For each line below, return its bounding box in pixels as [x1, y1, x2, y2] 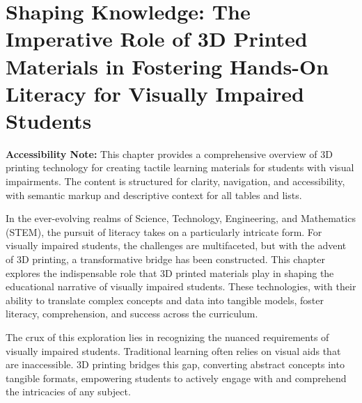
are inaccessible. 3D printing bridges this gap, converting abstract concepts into [6, 357, 345, 372]
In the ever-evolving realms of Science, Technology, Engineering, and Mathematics [6, 211, 356, 226]
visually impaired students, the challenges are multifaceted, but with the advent [6, 238, 347, 253]
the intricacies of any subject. [6, 384, 131, 399]
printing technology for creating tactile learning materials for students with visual [6, 160, 354, 175]
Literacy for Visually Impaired [6, 79, 304, 107]
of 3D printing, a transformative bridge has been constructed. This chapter [6, 252, 325, 267]
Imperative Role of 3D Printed [6, 24, 308, 53]
